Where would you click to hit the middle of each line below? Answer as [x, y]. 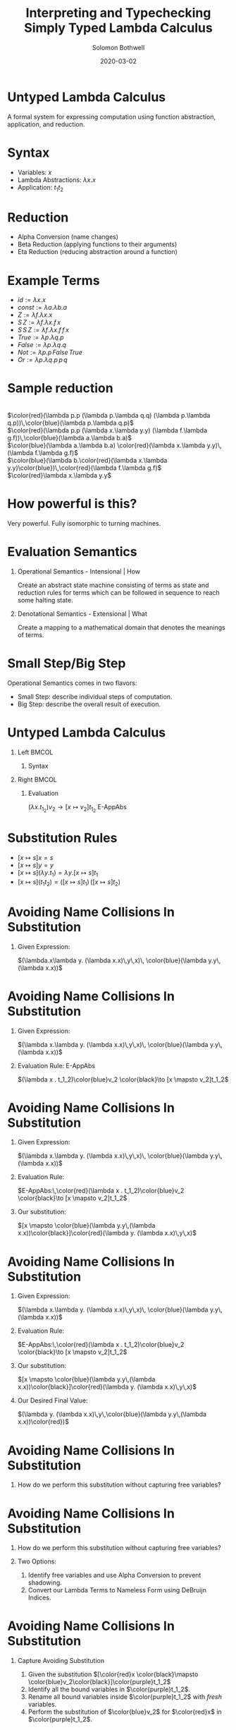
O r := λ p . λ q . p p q [43, 360]
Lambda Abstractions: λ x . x [57, 180]
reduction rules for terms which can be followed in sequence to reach [118, 593]
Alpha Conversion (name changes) [68, 237]
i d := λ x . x [31, 300]
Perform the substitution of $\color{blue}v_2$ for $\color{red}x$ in [125, 1712]
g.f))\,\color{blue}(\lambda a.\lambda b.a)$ [70, 438]
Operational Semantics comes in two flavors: [72, 683]
